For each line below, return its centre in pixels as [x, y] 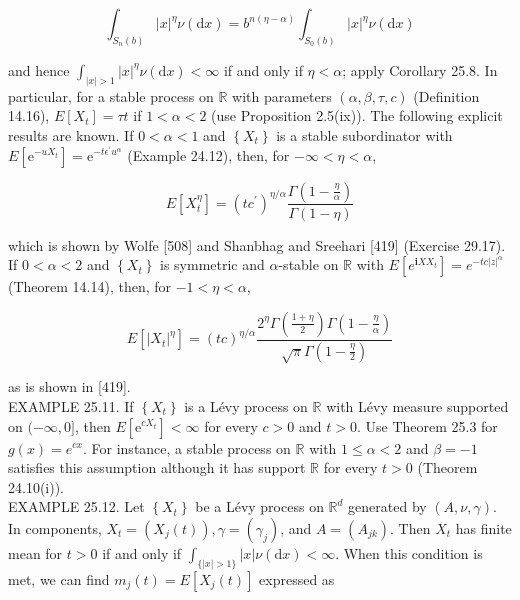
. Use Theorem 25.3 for [427, 425]
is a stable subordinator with [364, 134]
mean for [35, 552]
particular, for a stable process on [111, 95]
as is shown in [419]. [69, 386]
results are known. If [71, 134]
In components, [55, 527]
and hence [39, 69]
